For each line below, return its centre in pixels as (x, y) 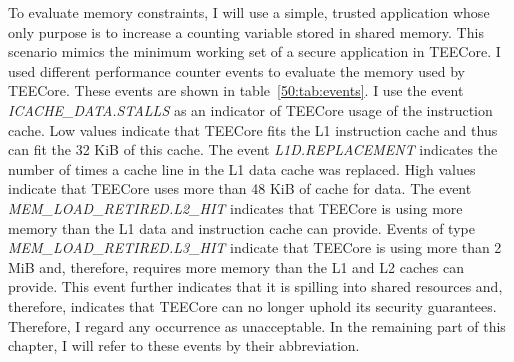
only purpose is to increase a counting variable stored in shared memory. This (246, 31)
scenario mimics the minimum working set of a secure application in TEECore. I (254, 51)
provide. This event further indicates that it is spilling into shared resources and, (255, 286)
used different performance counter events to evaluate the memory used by (236, 70)
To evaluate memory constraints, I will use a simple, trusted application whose (249, 12)
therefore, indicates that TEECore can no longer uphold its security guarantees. (252, 305)
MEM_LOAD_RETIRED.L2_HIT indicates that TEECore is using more (235, 207)
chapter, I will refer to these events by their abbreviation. (184, 345)
